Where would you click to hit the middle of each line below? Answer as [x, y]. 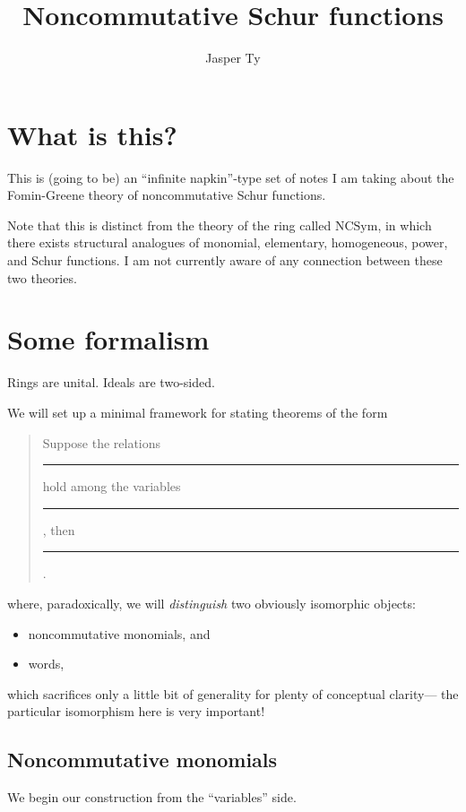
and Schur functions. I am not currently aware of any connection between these [225, 260]
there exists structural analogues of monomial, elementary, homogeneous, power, [228, 242]
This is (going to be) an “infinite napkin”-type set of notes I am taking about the [231, 177]
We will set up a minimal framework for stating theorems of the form [198, 412]
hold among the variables [112, 486]
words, [46, 664]
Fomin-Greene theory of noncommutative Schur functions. [167, 195]
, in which [405, 225]
